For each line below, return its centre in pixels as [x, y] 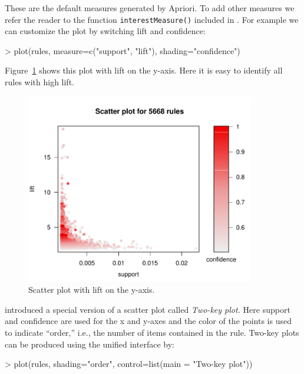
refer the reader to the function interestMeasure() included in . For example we [152, 19]
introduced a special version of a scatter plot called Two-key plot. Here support [148, 309]
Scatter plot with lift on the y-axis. [92, 290]
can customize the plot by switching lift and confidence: [105, 31]
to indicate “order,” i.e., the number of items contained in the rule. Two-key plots [152, 332]
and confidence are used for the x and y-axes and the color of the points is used [148, 321]
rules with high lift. [39, 82]
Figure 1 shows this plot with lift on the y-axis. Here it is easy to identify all [144, 70]
